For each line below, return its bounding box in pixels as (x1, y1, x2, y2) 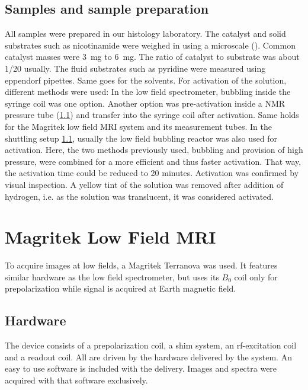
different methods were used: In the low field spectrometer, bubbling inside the (5, 85, 291, 98)
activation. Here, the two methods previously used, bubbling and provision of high (5, 143, 303, 156)
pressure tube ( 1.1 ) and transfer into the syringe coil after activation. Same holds (5, 108, 299, 121)
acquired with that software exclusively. (5, 374, 148, 386)
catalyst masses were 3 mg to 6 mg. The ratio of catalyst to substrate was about (5, 50, 300, 63)
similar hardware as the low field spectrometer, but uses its (5, 270, 219, 283)
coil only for (234, 270, 278, 283)
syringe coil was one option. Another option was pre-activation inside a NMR (5, 97, 285, 109)
